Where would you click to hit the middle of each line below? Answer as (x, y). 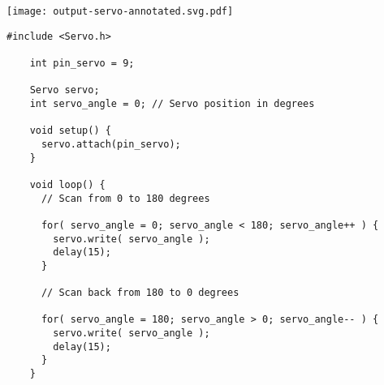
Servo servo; (65, 90)
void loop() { (67, 184)
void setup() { (70, 131)
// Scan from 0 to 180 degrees (125, 198)
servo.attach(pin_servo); (111, 144)
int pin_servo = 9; (82, 63)
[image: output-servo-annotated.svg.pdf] (120, 11)
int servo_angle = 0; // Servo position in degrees (172, 103)
